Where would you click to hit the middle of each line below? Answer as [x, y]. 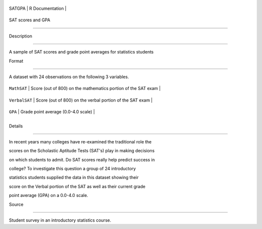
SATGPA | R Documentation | [38, 8]
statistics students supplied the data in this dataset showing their [74, 177]
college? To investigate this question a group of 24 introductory [72, 169]
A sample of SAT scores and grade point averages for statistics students [81, 52]
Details [16, 126]
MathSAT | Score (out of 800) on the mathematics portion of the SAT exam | [85, 88]
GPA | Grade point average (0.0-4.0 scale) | [52, 112]
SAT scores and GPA [30, 20]
